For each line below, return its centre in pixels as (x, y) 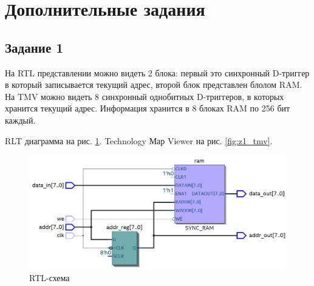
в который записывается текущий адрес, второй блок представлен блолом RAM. (154, 85)
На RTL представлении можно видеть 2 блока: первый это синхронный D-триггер (157, 72)
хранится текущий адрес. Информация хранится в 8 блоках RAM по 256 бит (148, 108)
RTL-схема (49, 278)
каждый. (20, 120)
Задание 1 (34, 47)
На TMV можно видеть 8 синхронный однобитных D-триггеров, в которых (145, 96)
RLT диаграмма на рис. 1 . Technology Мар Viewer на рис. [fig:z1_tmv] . (139, 140)
